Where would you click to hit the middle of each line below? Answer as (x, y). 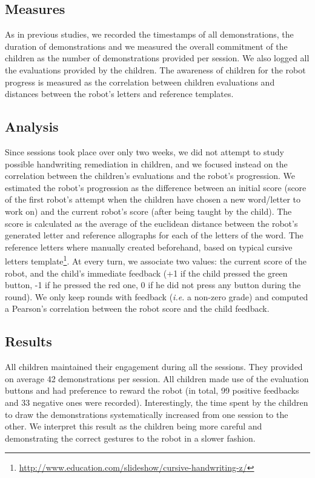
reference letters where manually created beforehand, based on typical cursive (149, 247)
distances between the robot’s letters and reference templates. (119, 94)
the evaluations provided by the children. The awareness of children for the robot (155, 69)
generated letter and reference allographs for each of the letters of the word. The (154, 235)
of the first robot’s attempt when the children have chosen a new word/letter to (153, 199)
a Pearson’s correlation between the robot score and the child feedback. (137, 308)
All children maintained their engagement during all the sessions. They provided (154, 367)
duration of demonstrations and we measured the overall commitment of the (146, 46)
